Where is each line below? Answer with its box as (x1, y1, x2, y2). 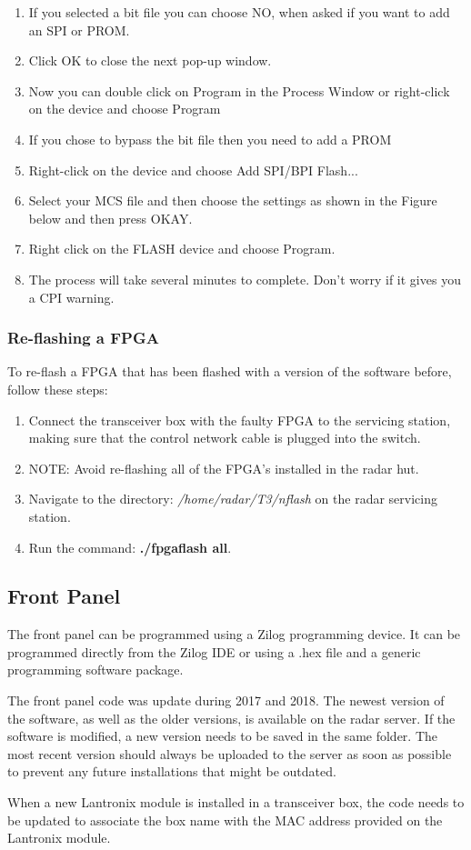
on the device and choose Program (28, 99, 221, 118)
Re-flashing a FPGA (7, 326, 159, 349)
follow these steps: (7, 379, 108, 398)
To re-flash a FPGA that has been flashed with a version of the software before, (7, 362, 452, 381)
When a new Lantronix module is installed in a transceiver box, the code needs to (7, 793, 465, 812)
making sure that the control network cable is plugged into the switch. (28, 428, 421, 447)
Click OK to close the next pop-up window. (28, 51, 272, 70)
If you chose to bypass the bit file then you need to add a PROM (28, 129, 392, 148)
